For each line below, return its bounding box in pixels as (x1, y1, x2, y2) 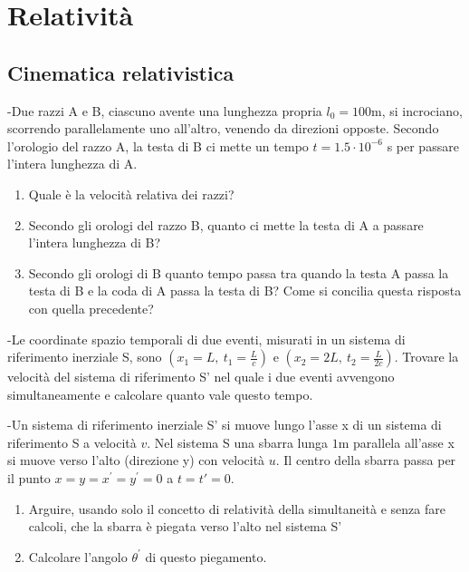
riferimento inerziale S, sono (7, 347, 162, 366)
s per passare (387, 136, 459, 155)
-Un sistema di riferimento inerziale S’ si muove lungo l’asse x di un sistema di (7, 415, 442, 434)
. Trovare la (394, 347, 459, 366)
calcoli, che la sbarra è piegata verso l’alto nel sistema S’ (28, 517, 342, 536)
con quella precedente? (28, 298, 154, 317)
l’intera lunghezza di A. (7, 154, 138, 173)
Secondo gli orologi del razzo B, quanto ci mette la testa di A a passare (28, 215, 424, 234)
